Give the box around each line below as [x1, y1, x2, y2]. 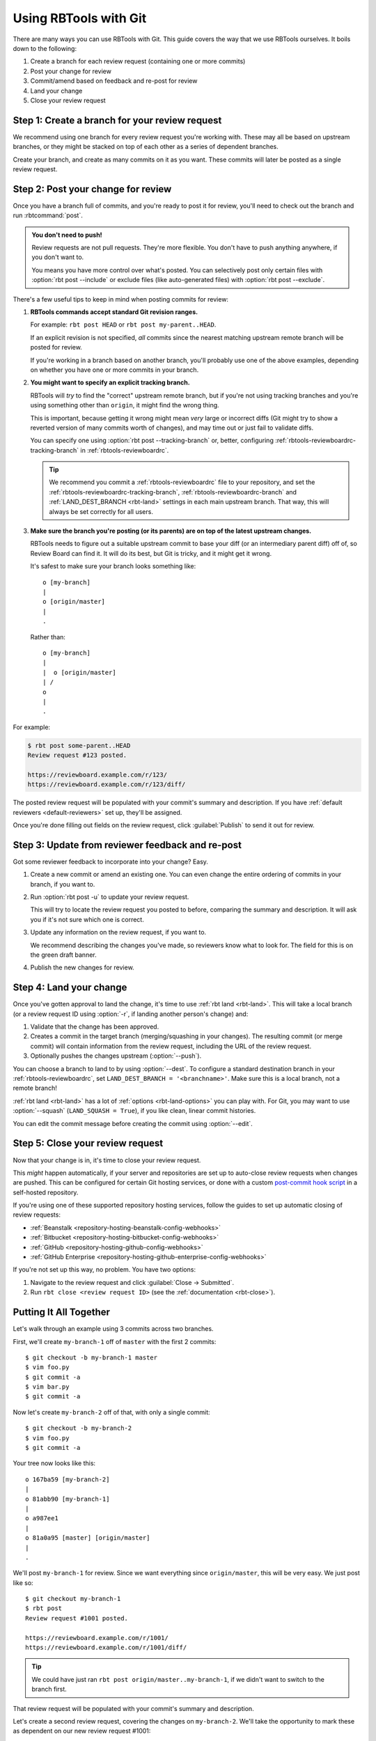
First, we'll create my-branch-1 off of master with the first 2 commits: [13, 1337, 217, 1345]
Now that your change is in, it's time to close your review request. [13, 1156, 201, 1164]
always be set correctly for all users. [49, 507, 153, 515]
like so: [13, 1578, 34, 1587]
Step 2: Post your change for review [13, 183, 172, 195]
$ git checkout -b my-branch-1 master [25, 1353, 158, 1361]
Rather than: [30, 632, 66, 641]
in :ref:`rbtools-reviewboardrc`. [80, 446, 169, 454]
